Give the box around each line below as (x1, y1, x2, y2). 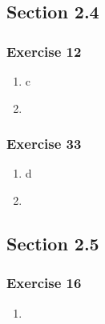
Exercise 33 (6, 134, 82, 154)
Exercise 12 (6, 41, 82, 61)
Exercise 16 (6, 273, 82, 293)
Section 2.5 (6, 230, 99, 255)
